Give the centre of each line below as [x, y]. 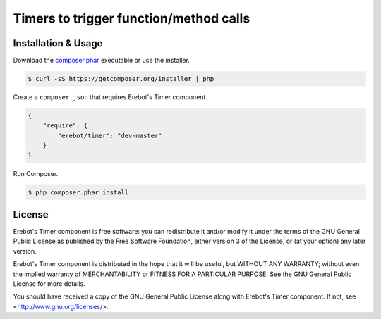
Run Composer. [36, 173]
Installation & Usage [58, 43]
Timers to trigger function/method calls [132, 18]
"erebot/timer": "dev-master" [110, 135]
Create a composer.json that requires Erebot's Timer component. [110, 97]
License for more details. [49, 284]
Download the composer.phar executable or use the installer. [102, 61]
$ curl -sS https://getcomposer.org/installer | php [121, 79]
